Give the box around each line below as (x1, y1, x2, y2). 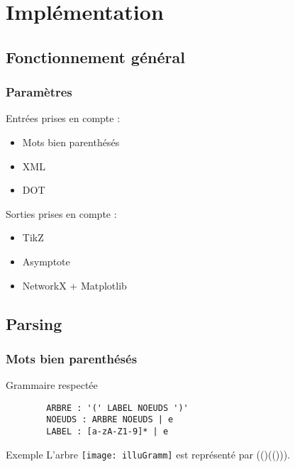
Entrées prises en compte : (6, 111, 121, 126)
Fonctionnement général (6, 45, 185, 67)
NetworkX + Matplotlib (22, 278, 127, 292)
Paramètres (6, 83, 72, 101)
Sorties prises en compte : (6, 206, 117, 221)
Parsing (6, 312, 62, 334)
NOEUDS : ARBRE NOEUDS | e (46, 414, 174, 425)
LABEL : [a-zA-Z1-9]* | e (46, 427, 169, 437)
